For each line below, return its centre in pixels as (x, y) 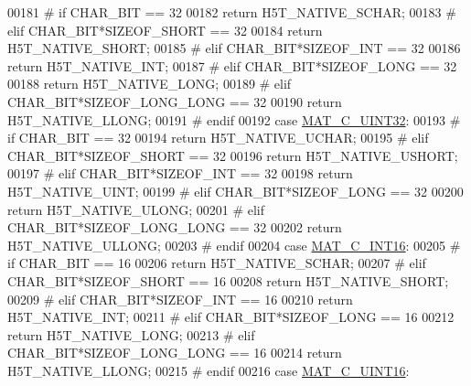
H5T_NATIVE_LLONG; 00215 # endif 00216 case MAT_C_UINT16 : (209, 370)
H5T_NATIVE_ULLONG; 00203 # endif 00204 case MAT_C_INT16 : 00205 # (234, 245)
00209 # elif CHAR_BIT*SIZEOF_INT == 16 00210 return (180, 299)
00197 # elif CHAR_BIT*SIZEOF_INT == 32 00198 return (180, 173)
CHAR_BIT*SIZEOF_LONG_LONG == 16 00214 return (175, 353)
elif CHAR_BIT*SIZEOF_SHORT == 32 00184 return (165, 30)
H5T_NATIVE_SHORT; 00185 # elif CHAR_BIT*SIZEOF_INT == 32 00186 (234, 48)
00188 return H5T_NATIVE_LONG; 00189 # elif (150, 84)
